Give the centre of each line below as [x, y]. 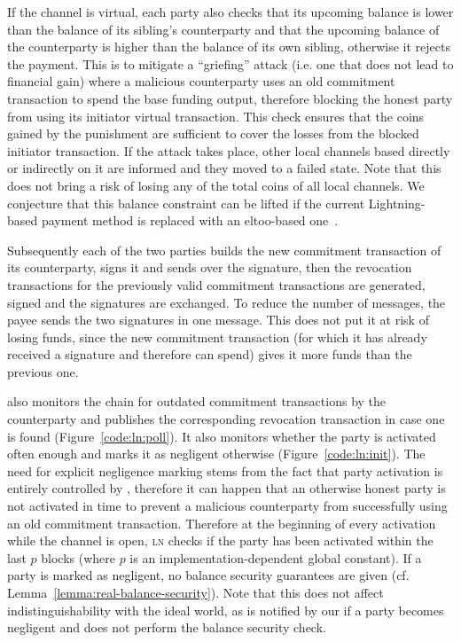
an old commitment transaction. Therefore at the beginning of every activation [222, 523]
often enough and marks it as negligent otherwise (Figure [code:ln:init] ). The [216, 454]
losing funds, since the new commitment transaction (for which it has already [217, 337]
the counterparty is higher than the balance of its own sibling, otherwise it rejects [229, 47]
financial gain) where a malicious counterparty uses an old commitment [201, 81]
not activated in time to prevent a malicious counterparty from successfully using [227, 506]
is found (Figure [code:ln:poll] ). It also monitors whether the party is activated [222, 436]
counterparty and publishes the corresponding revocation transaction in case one [226, 419]
